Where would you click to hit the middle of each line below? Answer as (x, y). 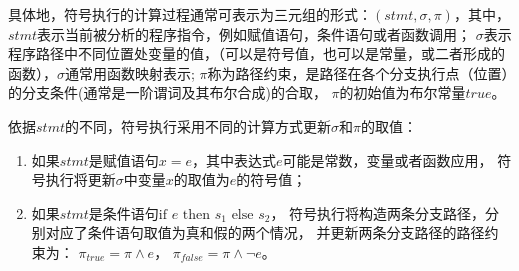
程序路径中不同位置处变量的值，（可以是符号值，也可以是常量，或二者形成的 (256, 53)
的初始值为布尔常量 (402, 92)
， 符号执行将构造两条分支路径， (378, 212)
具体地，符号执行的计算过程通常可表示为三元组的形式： (190, 14)
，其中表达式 (234, 159)
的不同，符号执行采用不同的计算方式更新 (198, 125)
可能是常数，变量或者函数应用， (387, 159)
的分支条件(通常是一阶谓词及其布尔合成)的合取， (167, 92)
